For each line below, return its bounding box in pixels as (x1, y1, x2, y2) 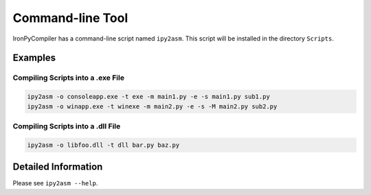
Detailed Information (12, 161, 103, 173)
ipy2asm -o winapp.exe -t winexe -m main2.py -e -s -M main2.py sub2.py (27, 102, 278, 110)
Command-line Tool (12, 10, 128, 25)
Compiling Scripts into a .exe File (12, 73, 125, 82)
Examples (12, 52, 56, 64)
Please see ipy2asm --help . (12, 179, 98, 187)
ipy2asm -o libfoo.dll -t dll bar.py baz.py (27, 141, 180, 149)
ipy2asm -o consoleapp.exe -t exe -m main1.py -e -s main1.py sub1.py (27, 93, 271, 101)
